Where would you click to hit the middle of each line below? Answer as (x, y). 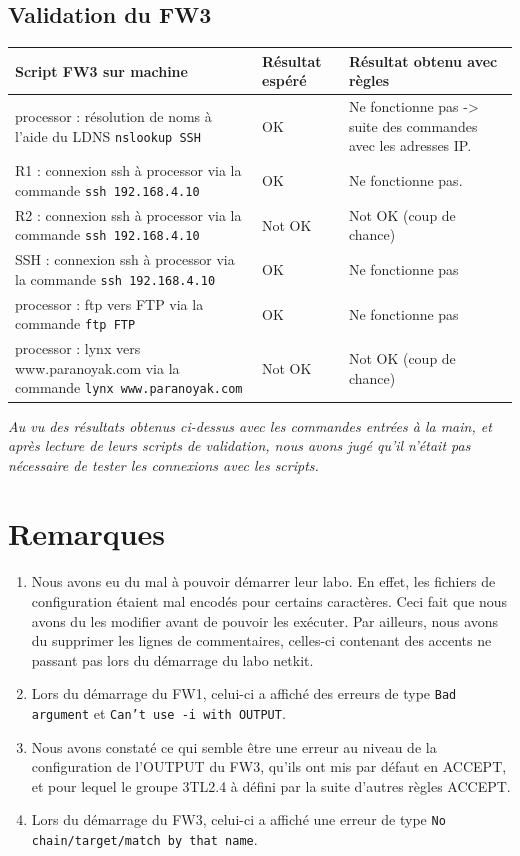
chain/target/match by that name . (144, 839)
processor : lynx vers (78, 348)
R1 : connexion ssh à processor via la (128, 170)
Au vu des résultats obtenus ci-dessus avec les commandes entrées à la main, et (250, 425)
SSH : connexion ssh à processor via (125, 259)
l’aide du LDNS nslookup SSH (108, 135)
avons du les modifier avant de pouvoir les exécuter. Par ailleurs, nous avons (265, 620)
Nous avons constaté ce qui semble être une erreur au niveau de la (234, 746)
